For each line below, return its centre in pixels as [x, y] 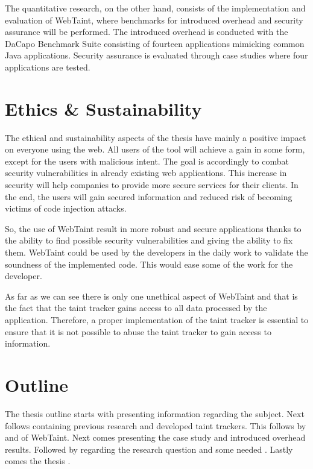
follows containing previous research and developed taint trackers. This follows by [156, 425]
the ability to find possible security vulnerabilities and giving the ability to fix [149, 240]
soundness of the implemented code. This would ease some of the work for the [149, 264]
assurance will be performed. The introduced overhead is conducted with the [147, 32]
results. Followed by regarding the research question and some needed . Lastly [149, 449]
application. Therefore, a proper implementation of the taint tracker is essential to [157, 319]
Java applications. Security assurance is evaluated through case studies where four [156, 55]
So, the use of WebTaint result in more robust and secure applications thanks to [153, 228]
